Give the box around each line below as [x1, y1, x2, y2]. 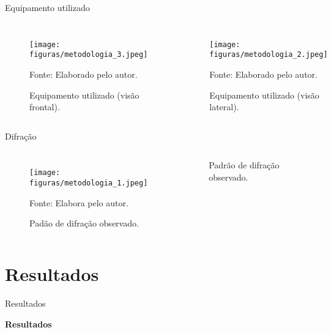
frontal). [29, 100, 60, 113]
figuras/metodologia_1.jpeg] [29, 178, 148, 187]
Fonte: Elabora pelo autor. [29, 196, 128, 209]
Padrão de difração [209, 159, 280, 171]
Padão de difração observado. [29, 217, 139, 230]
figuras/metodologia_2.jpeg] [209, 50, 328, 59]
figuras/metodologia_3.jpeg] [29, 50, 148, 59]
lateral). [209, 100, 239, 113]
